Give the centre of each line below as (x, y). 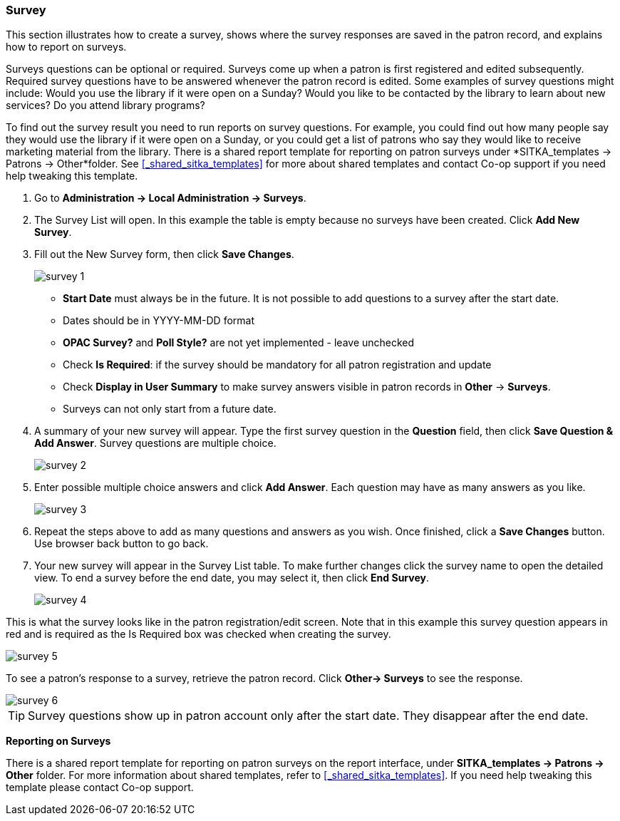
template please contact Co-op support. (100, 788)
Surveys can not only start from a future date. (170, 409)
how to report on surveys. (66, 47)
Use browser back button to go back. (122, 544)
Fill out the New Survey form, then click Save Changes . (164, 254)
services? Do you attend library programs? (105, 105)
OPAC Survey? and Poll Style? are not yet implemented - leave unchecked (239, 343)
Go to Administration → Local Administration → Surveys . (170, 198)
